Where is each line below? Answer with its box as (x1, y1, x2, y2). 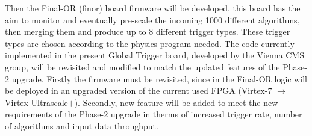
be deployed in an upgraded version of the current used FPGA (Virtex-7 (5, 84, 272, 97)
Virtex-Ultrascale (5, 96, 68, 108)
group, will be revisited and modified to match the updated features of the (5, 60, 280, 73)
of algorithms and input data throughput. (5, 119, 158, 132)
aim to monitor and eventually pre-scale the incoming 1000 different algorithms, (5, 13, 300, 26)
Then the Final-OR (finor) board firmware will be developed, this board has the (5, 2, 301, 14)
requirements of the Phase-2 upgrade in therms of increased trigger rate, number (5, 108, 302, 120)
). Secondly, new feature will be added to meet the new (74, 96, 278, 108)
